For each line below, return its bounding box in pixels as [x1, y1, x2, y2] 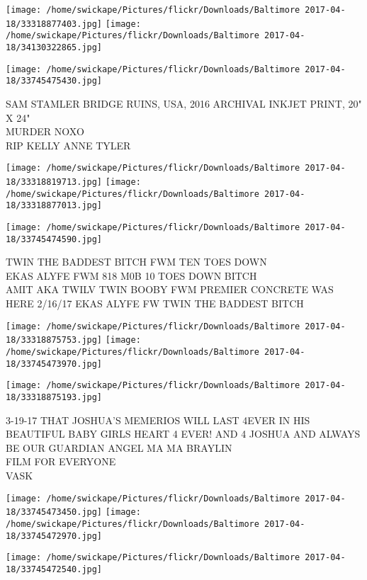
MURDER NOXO [6, 124, 84, 139]
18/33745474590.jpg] [6, 234, 103, 244]
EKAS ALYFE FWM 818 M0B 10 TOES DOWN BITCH [6, 268, 257, 283]
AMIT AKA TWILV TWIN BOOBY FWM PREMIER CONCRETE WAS [6, 282, 334, 297]
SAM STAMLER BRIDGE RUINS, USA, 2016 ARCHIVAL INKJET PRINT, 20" [6, 96, 362, 110]
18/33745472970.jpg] [6, 530, 103, 541]
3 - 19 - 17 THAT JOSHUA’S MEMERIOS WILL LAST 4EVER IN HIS [6, 412, 310, 427]
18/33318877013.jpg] [6, 200, 103, 211]
